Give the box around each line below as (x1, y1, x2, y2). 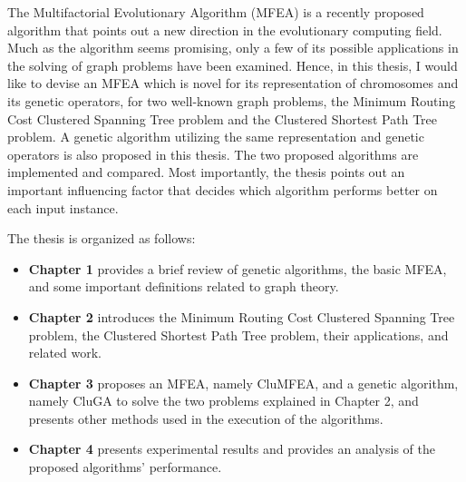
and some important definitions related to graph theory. (28, 277, 339, 296)
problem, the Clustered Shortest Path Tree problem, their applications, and (28, 325, 449, 344)
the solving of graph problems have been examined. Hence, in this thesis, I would (7, 55, 458, 74)
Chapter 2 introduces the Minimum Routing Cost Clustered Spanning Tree (28, 307, 455, 326)
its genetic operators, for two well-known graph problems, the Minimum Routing (7, 91, 456, 110)
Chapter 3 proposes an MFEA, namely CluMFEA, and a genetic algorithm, (28, 373, 459, 392)
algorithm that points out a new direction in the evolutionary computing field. (7, 20, 442, 39)
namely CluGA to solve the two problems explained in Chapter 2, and (28, 391, 419, 410)
